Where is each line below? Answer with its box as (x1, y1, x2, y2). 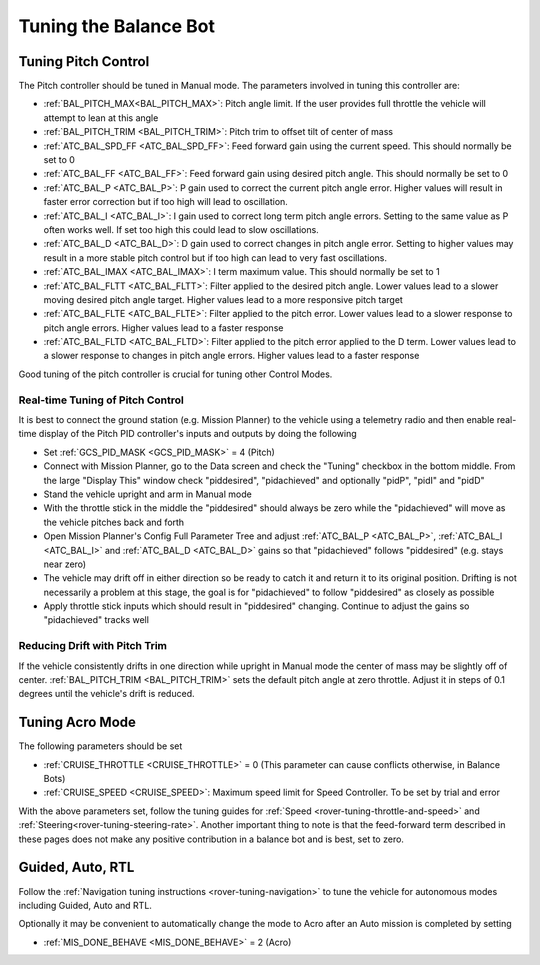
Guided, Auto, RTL (18, 859, 135, 876)
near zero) (43, 558, 87, 570)
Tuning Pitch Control (18, 53, 150, 70)
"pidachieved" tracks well (43, 614, 150, 626)
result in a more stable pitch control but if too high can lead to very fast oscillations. (43, 251, 387, 264)
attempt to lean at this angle (43, 111, 159, 124)
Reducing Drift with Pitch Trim (18, 639, 168, 653)
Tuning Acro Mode (18, 714, 137, 731)
